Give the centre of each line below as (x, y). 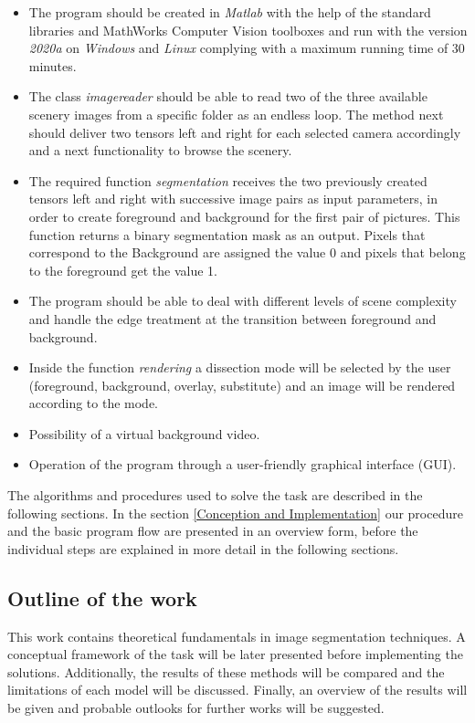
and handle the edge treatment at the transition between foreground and (232, 318)
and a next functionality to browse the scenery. (160, 150)
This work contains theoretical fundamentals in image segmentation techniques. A (237, 636)
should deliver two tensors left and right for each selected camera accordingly (245, 132)
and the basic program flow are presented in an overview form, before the (213, 531)
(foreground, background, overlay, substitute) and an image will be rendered (242, 385)
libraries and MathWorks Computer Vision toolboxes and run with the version (248, 30)
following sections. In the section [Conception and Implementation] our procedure (235, 513)
